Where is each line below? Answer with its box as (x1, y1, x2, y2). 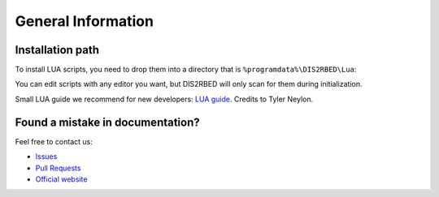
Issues (35, 152, 58, 161)
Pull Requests (35, 163, 81, 173)
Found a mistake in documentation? (15, 115, 201, 129)
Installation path (15, 43, 100, 57)
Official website (35, 174, 88, 184)
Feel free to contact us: (15, 136, 93, 146)
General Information (15, 12, 154, 30)
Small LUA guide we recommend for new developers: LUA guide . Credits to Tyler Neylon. (15, 94, 313, 104)
